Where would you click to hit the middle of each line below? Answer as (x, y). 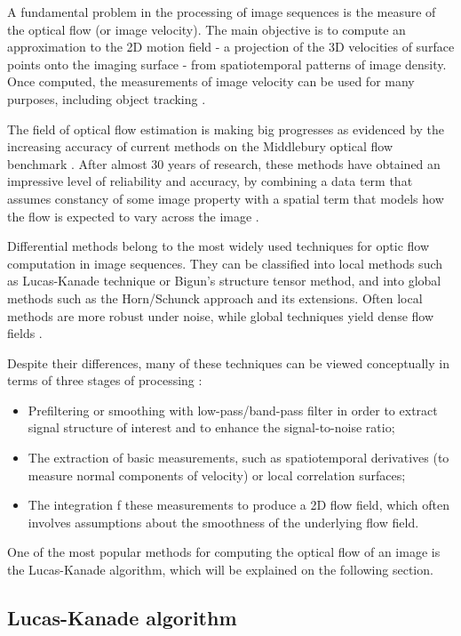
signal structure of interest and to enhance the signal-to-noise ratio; (211, 427)
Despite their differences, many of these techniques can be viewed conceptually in (228, 362)
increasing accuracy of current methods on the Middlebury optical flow (200, 146)
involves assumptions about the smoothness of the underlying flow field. (223, 522)
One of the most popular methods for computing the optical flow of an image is (224, 552)
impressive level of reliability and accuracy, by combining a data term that (210, 181)
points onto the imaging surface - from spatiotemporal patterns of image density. (227, 64)
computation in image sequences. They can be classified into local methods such (225, 263)
